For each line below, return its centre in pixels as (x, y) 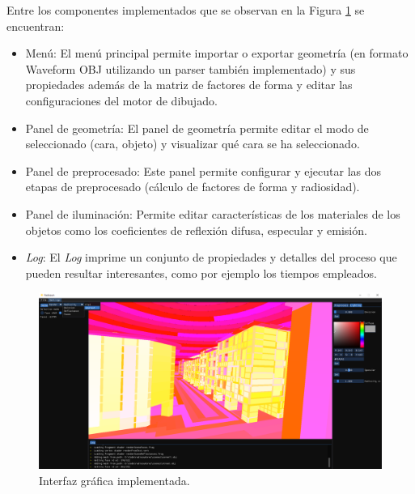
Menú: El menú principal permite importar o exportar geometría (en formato (217, 53)
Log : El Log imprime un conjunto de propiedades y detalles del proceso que (211, 257)
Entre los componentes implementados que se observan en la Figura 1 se (186, 10)
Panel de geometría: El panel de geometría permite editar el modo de (197, 128)
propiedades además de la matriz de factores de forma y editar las (189, 85)
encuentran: (36, 26)
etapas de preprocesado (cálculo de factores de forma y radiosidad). (193, 187)
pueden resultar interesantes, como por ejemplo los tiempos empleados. (201, 273)
